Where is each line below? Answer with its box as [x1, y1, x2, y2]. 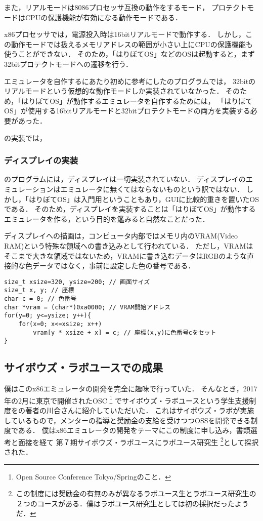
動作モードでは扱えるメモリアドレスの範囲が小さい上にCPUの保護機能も [11, 38, 253, 49]
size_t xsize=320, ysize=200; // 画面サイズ [4, 278, 150, 286]
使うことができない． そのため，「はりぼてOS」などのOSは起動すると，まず [4, 49, 255, 59]
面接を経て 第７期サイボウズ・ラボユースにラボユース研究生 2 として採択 [18, 435, 259, 447]
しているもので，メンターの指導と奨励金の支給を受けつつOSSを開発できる [4, 415, 251, 425]
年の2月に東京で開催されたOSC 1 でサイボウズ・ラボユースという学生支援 [4, 393, 249, 406]
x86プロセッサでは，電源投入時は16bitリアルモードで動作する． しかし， [4, 29, 246, 39]
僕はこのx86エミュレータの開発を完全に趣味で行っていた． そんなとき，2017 [4, 383, 257, 394]
